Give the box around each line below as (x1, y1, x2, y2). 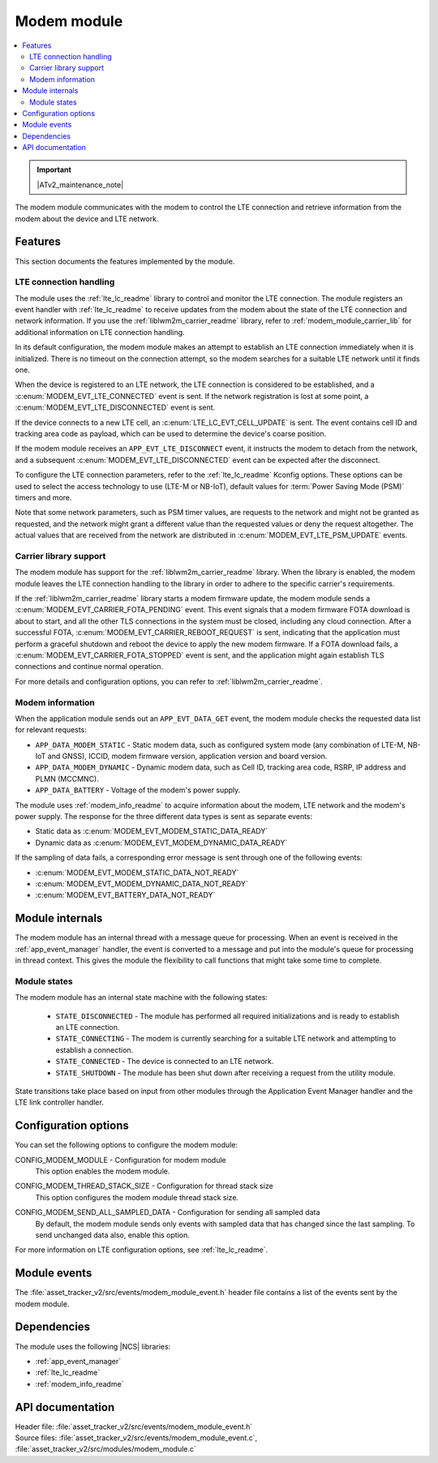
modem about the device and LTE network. (15, 213, 159, 223)
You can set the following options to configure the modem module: (15, 1140, 238, 1150)
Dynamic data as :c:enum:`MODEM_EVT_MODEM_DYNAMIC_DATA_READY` (35, 838, 288, 847)
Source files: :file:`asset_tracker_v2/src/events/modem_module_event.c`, (15, 1433, 258, 1443)
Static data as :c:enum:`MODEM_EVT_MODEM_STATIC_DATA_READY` (35, 826, 268, 836)
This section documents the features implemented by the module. (15, 256, 235, 266)
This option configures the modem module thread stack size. (35, 1192, 239, 1202)
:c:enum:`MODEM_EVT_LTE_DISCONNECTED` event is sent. (15, 402, 216, 413)
